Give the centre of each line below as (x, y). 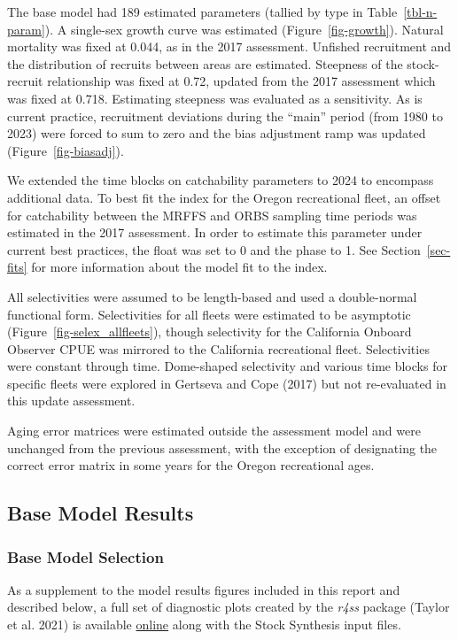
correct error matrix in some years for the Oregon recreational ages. (191, 465)
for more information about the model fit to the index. (179, 267)
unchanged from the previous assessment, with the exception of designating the (222, 447)
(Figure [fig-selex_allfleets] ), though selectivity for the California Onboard (210, 332)
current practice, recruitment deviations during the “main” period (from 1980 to (225, 116)
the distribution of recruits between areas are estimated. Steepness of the (205, 63)
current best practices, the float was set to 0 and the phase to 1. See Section (214, 249)
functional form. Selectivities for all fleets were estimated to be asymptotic (209, 314)
